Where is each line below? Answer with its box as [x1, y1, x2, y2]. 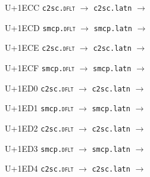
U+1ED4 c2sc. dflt [5, 162, 74, 175]
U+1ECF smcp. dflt [5, 61, 74, 74]
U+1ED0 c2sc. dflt [5, 81, 74, 94]
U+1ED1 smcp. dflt [5, 102, 74, 114]
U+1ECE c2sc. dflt [5, 41, 75, 54]
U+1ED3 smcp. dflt [5, 142, 74, 154]
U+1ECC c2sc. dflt [5, 1, 75, 13]
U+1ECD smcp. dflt [5, 21, 76, 33]
